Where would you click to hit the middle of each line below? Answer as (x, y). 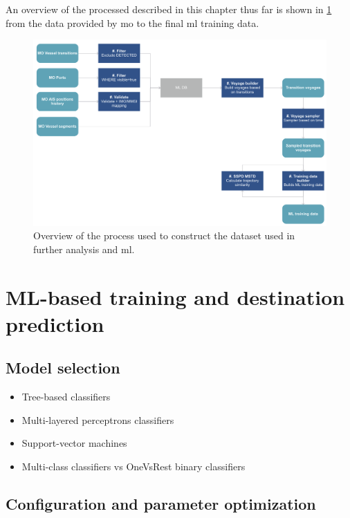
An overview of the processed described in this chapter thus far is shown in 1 (169, 9)
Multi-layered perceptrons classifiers (98, 419)
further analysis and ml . (84, 249)
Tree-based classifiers (66, 397)
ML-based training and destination (175, 296)
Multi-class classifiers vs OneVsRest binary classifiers (133, 466)
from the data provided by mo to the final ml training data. (132, 22)
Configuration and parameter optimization (161, 504)
